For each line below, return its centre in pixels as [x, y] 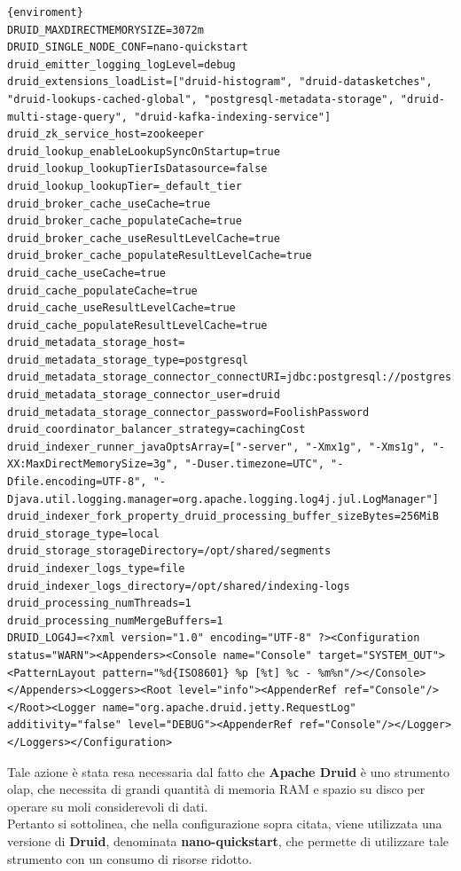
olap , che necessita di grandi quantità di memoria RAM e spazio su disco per [216, 789]
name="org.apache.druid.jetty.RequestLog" [229, 707]
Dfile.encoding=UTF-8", [77, 482]
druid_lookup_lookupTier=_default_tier [125, 186]
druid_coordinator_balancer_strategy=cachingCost [156, 430]
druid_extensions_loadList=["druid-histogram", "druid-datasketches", [220, 82]
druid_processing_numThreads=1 [99, 604]
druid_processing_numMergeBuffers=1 [115, 620]
